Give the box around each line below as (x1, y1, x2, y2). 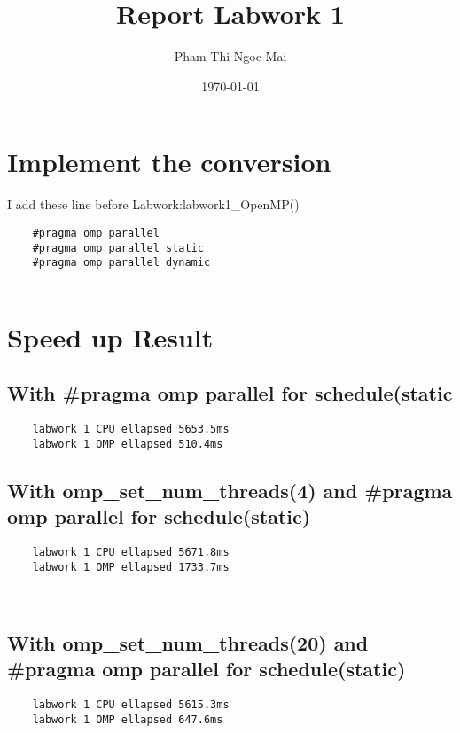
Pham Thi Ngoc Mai (174, 47, 287, 66)
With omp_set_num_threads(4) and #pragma (7, 476, 453, 503)
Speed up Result (7, 318, 214, 355)
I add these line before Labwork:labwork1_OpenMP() (7, 195, 300, 214)
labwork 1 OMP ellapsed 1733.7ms (32, 560, 230, 573)
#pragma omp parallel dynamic (32, 256, 211, 269)
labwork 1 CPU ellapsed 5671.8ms (32, 545, 230, 558)
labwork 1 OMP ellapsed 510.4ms (32, 437, 223, 450)
